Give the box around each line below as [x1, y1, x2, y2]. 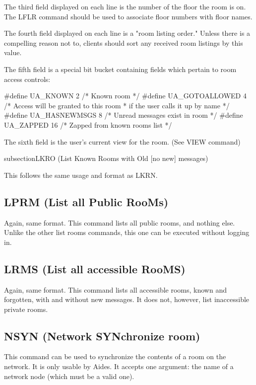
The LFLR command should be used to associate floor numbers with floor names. [4, 11, 253, 21]
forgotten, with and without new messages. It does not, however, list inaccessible [4, 294, 250, 305]
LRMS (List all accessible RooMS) [4, 261, 186, 276]
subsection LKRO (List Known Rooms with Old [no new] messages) [4, 153, 208, 163]
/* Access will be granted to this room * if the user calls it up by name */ [4, 100, 230, 110]
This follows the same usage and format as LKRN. [4, 169, 158, 180]
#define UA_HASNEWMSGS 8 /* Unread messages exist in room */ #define [4, 110, 243, 120]
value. [4, 47, 22, 58]
